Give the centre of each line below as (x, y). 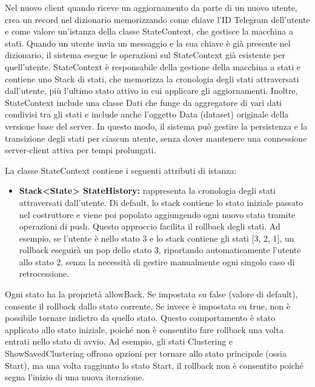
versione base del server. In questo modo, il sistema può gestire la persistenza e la (156, 126)
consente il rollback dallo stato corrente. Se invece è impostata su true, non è (148, 306)
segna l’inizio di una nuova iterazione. (75, 377)
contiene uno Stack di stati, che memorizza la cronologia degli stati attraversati (152, 78)
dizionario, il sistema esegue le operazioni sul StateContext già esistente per (145, 55)
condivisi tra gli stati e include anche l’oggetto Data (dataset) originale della (147, 114)
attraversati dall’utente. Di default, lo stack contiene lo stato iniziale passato (161, 202)
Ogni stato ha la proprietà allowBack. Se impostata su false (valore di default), (151, 294)
